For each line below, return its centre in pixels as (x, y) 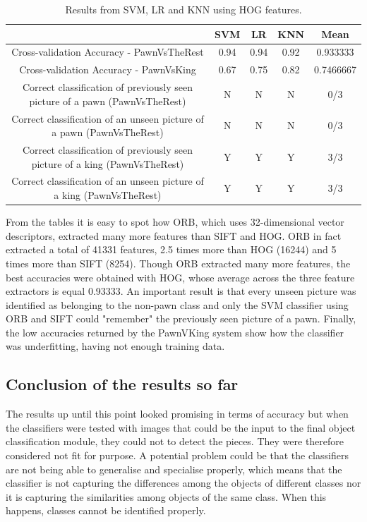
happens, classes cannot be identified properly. (106, 510)
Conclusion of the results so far (122, 384)
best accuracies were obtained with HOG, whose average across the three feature (180, 277)
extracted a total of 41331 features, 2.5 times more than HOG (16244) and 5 (171, 249)
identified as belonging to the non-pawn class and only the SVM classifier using (177, 304)
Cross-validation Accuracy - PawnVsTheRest (108, 52)
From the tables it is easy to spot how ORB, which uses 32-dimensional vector (175, 222)
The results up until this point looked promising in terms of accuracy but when (177, 414)
